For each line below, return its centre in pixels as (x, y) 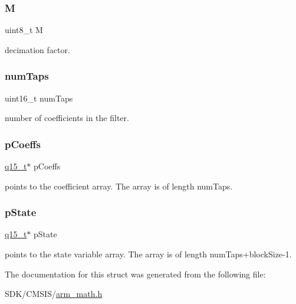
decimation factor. (37, 49)
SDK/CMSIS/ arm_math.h (54, 294)
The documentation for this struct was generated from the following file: (135, 274)
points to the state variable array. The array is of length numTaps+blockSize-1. (148, 254)
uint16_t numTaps (39, 98)
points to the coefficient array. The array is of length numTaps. (119, 186)
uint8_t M (24, 30)
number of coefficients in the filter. (67, 118)
